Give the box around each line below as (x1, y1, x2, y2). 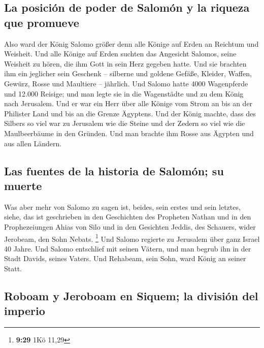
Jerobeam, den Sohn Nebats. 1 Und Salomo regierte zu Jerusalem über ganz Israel (4, 232, 260, 244)
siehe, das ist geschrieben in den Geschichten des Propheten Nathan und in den (4, 211, 251, 222)
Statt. (4, 263, 22, 273)
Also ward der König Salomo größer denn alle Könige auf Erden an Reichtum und (4, 38, 259, 49)
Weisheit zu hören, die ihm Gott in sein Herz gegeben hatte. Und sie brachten (4, 58, 247, 69)
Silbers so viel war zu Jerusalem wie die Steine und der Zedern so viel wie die (4, 118, 245, 129)
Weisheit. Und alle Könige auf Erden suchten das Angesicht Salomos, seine (4, 48, 237, 59)
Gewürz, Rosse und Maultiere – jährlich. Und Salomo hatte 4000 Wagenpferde (4, 78, 248, 88)
